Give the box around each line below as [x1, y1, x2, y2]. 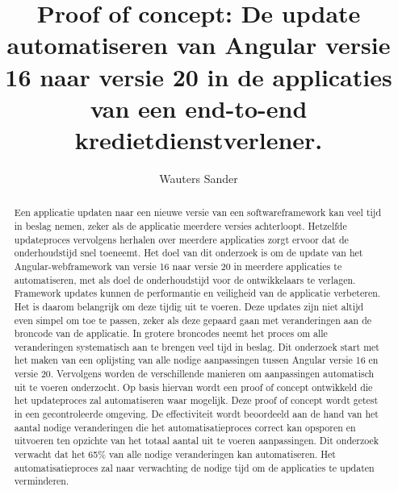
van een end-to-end [90, 91, 308, 124]
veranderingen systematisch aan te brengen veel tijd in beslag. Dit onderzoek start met [14, 339, 379, 353]
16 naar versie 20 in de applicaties [5, 60, 392, 93]
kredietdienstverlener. [74, 123, 323, 156]
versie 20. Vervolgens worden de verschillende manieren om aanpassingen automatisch [14, 367, 375, 381]
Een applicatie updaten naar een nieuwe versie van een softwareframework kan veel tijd [14, 206, 382, 219]
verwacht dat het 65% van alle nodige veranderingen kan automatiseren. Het [14, 447, 336, 461]
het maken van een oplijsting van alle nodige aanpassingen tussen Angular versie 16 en [14, 353, 379, 367]
